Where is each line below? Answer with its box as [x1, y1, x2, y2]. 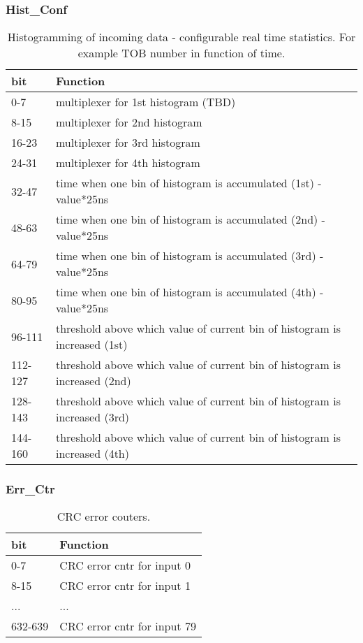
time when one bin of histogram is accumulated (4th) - [55, 284, 324, 301]
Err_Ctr [6, 480, 55, 498]
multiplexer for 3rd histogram [55, 134, 200, 151]
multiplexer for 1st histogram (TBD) [55, 94, 236, 110]
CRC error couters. [57, 508, 151, 525]
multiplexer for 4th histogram [55, 154, 200, 171]
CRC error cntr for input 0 [59, 557, 191, 574]
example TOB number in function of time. [77, 45, 286, 62]
